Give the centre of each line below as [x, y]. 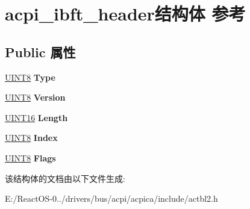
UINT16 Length [36, 117]
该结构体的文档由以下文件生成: [65, 178]
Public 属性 [40, 51]
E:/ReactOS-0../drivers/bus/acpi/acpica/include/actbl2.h [111, 198]
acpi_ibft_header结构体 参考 [125, 14]
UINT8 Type [30, 77]
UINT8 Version [35, 97]
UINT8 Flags [30, 158]
